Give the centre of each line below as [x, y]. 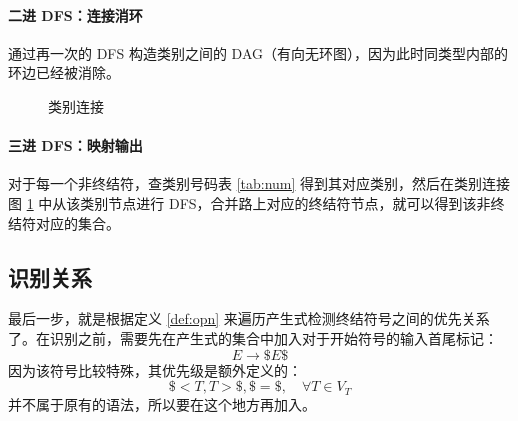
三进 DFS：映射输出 [75, 145]
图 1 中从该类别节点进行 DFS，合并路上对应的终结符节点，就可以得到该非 [249, 202]
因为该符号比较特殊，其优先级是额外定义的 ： [155, 369]
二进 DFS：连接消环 [75, 14]
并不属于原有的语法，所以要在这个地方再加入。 [162, 403]
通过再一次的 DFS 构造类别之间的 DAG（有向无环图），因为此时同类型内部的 [258, 52]
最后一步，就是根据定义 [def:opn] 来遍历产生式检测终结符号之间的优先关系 [249, 318]
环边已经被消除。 [64, 72]
